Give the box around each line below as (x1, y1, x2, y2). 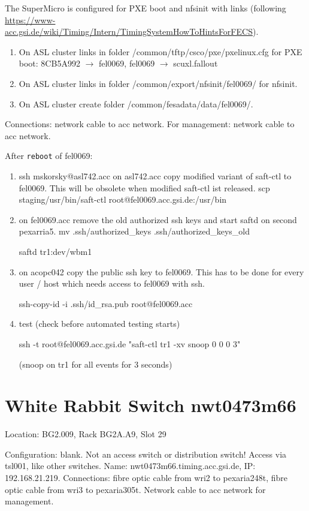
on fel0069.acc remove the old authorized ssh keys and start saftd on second (19, 213, 297, 226)
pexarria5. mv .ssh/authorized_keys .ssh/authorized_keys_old (19, 225, 250, 238)
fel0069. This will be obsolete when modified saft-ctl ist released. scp (19, 181, 270, 194)
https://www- (5, 13, 56, 26)
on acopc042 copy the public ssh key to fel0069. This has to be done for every (19, 265, 304, 278)
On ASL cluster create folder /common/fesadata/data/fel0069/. (19, 97, 253, 110)
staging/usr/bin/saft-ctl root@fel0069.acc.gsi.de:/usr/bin (19, 193, 227, 206)
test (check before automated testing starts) (19, 317, 180, 330)
